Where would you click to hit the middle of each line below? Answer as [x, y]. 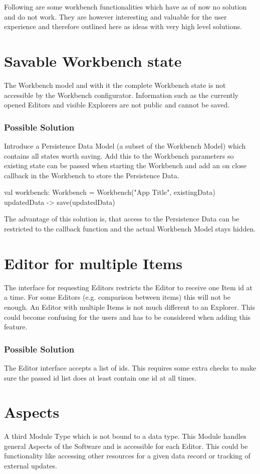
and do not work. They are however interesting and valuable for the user [115, 16]
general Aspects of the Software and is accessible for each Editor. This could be [126, 446]
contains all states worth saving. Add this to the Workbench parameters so [119, 155]
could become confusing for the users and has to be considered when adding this [127, 317]
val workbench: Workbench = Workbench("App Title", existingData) [110, 192]
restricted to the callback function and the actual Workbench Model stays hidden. [130, 229]
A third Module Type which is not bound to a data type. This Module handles [125, 436]
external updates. [31, 466]
